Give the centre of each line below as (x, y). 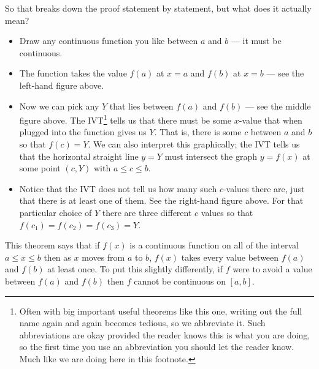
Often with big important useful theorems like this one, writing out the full (161, 311)
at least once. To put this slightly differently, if (135, 269)
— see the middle (278, 106)
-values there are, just (264, 188)
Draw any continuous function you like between (109, 41)
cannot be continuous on (180, 281)
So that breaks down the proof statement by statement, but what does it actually (158, 8)
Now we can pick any (59, 106)
